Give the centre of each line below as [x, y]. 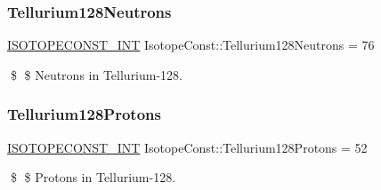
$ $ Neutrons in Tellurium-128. [97, 74]
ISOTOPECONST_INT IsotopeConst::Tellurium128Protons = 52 [187, 147]
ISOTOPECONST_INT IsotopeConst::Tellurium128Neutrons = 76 [191, 45]
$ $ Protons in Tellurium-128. [93, 177]
